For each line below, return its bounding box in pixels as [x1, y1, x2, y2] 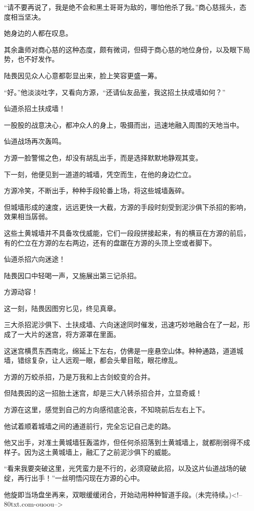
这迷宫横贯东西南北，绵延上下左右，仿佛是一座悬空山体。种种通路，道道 [4, 345, 236, 355]
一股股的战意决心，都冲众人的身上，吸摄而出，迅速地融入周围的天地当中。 [4, 119, 243, 130]
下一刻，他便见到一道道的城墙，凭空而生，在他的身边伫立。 [4, 169, 195, 179]
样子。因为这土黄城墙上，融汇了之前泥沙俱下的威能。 [4, 446, 175, 457]
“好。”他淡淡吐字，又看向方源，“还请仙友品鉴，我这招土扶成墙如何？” [4, 87, 226, 97]
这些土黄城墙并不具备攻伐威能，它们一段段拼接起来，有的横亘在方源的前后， [4, 227, 250, 238]
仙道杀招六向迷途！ [4, 254, 65, 264]
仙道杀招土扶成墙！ [4, 103, 65, 113]
